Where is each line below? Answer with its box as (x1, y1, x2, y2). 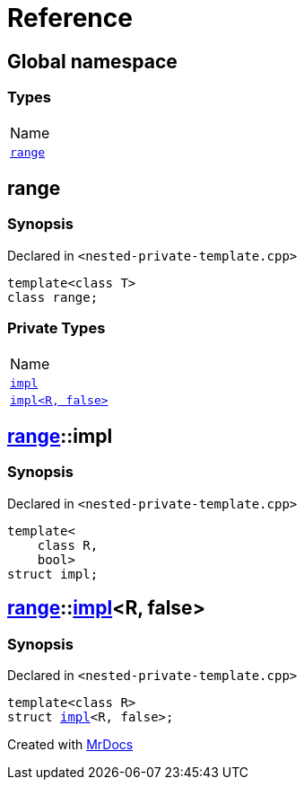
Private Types (7, 319, 106, 338)
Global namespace (7, 49, 178, 73)
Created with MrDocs (7, 736, 134, 752)
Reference (7, 3, 133, 33)
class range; (7, 289, 99, 305)
